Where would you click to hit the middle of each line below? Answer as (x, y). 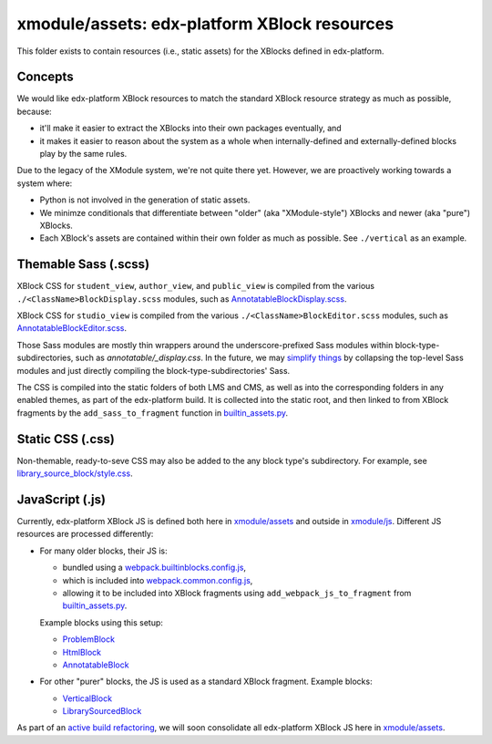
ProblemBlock (89, 639)
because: (34, 111)
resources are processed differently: (85, 534)
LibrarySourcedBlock (102, 711)
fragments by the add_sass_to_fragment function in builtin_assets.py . (153, 413)
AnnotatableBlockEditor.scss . (72, 328)
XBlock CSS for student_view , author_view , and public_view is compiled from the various (196, 286)
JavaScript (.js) (61, 499)
